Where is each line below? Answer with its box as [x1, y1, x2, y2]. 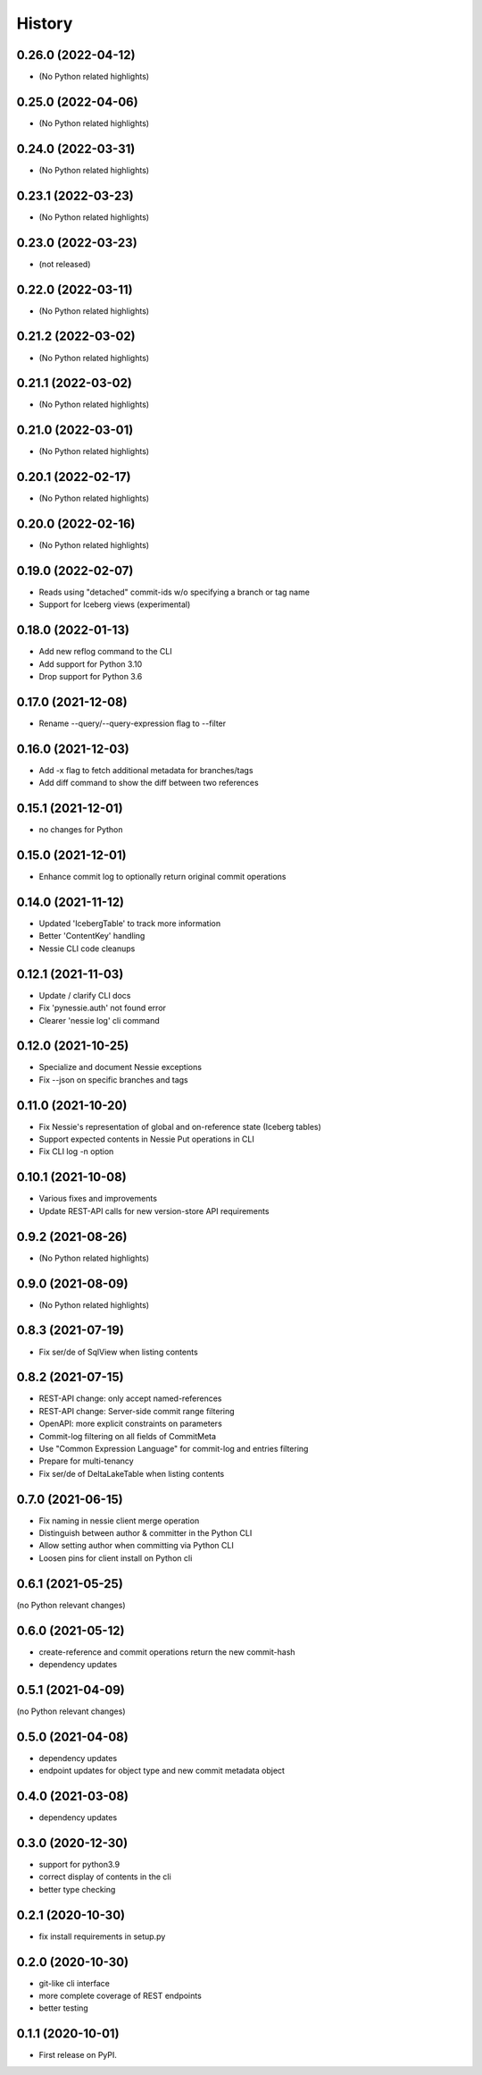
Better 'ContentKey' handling [38, 931, 145, 941]
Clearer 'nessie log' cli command [38, 1015, 160, 1025]
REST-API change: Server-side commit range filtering [38, 1405, 236, 1416]
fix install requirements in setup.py [38, 1931, 166, 1942]
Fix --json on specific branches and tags [38, 1074, 188, 1085]
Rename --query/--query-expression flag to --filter [38, 718, 227, 729]
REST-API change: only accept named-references [38, 1393, 222, 1404]
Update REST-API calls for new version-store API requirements [38, 1205, 270, 1216]
